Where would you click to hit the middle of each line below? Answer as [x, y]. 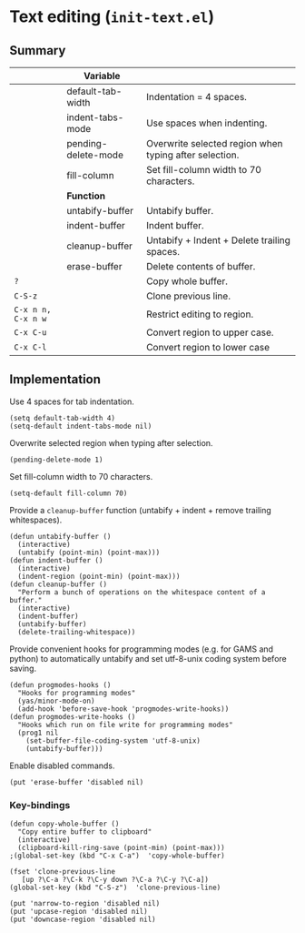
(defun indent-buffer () [56, 560]
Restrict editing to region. [200, 314]
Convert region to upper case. [210, 332]
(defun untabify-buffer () [60, 536]
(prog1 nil [38, 733]
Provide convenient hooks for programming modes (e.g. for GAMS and [142, 649]
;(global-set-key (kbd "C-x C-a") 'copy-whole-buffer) [117, 856]
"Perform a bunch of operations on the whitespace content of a [142, 592]
